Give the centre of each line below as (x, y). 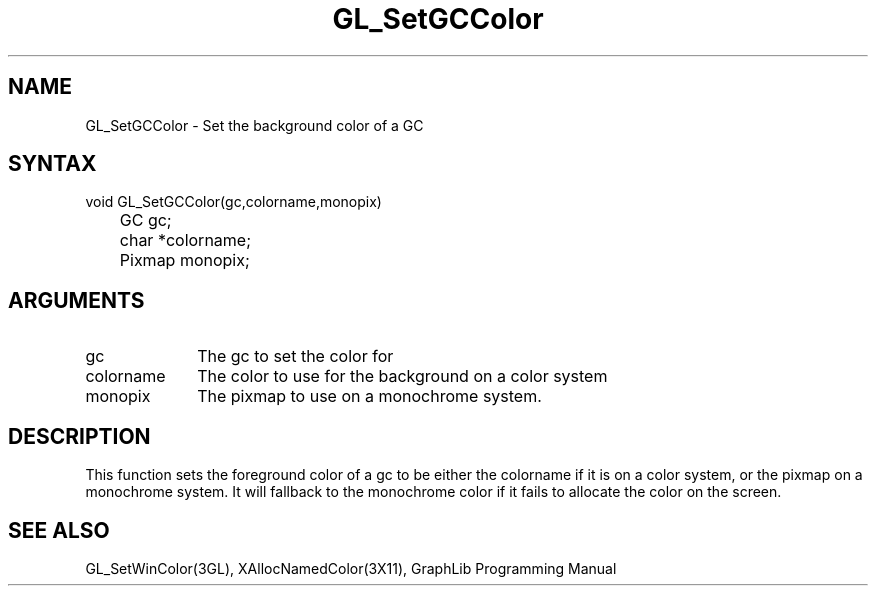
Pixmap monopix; (184, 260)
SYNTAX (52, 164)
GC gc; (145, 220)
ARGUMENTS (76, 300)
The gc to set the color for (295, 356)
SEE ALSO (59, 530)
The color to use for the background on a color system (402, 376)
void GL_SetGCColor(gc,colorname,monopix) (233, 202)
